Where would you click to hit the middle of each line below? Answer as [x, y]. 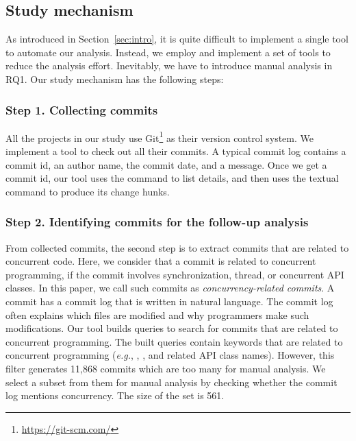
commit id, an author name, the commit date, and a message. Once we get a [166, 164]
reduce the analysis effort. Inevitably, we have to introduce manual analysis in [169, 65]
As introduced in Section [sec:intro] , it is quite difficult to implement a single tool [177, 39]
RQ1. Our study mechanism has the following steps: [115, 79]
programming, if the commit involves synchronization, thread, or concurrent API [175, 274]
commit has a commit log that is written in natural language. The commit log [169, 301]
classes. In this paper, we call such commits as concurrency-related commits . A [170, 288]
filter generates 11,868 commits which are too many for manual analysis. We [166, 368]
